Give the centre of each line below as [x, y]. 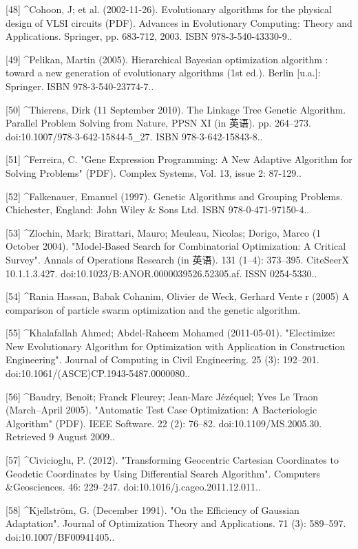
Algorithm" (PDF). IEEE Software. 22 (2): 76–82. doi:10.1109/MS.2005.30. [164, 423]
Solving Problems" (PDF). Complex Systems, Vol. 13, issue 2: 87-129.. [154, 172]
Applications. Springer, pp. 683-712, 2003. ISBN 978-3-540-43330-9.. [149, 36]
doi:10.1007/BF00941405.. [60, 537]
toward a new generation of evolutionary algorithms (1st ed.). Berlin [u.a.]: [163, 73]
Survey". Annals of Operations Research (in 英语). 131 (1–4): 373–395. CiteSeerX [177, 259]
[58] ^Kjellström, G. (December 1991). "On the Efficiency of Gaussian [152, 509]
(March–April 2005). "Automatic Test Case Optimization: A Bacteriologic [161, 410]
